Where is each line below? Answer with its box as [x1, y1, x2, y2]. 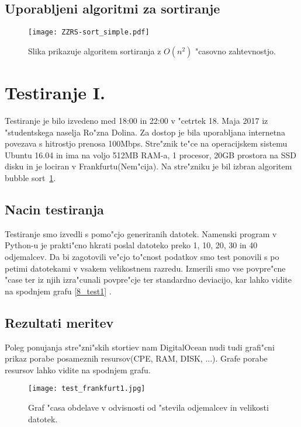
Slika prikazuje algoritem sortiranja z [28, 44, 161, 57]
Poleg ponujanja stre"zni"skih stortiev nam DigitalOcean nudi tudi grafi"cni [5, 341, 275, 353]
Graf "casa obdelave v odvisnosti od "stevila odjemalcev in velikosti [28, 401, 269, 413]
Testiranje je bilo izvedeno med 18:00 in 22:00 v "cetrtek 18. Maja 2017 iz [5, 114, 268, 126]
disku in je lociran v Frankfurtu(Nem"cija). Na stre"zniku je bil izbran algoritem [5, 160, 292, 172]
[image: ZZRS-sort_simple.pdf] [28, 28, 150, 37]
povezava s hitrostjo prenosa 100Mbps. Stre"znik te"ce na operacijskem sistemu [5, 137, 288, 150]
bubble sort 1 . [5, 171, 56, 183]
